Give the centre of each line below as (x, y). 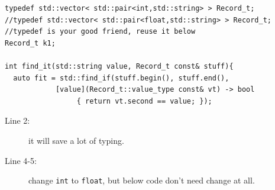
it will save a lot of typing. (76, 140)
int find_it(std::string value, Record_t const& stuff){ (119, 66)
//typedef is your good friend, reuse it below (100, 32)
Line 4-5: (21, 160)
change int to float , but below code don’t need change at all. (142, 180)
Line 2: (17, 120)
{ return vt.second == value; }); (144, 101)
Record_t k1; (30, 43)
